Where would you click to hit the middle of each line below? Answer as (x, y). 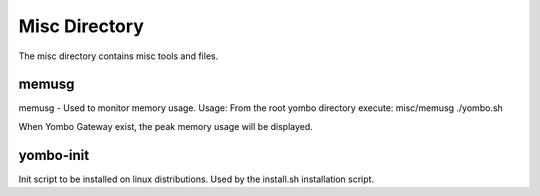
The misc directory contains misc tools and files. (118, 56)
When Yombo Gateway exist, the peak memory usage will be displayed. (166, 126)
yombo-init (54, 155)
